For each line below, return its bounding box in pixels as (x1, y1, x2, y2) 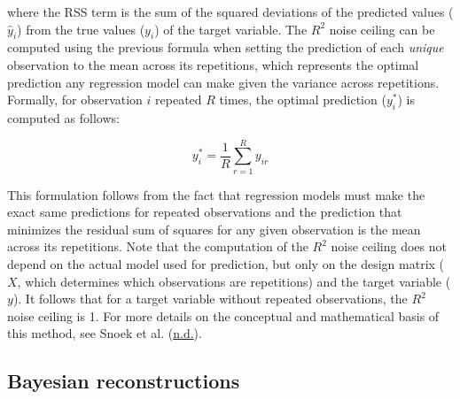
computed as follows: (7, 108, 120, 127)
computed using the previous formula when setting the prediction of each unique (7, 38, 444, 57)
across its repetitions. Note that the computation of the (7, 237, 308, 256)
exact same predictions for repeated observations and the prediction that (7, 203, 402, 221)
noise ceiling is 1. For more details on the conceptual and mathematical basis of (7, 306, 440, 325)
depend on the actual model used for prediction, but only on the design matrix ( (7, 255, 445, 273)
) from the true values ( (17, 19, 145, 38)
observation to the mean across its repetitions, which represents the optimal (7, 55, 419, 73)
